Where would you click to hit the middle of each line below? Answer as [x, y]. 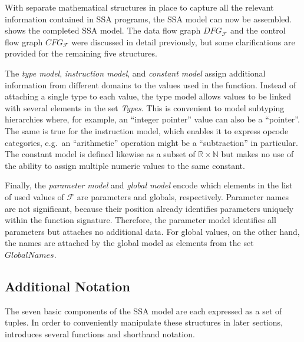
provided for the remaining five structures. [81, 53]
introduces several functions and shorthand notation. [100, 333]
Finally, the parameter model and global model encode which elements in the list [149, 185]
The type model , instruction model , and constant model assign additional [135, 73]
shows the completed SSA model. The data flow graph [103, 30]
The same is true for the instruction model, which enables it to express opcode [147, 130]
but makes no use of [257, 154]
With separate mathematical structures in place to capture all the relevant [139, 7]
